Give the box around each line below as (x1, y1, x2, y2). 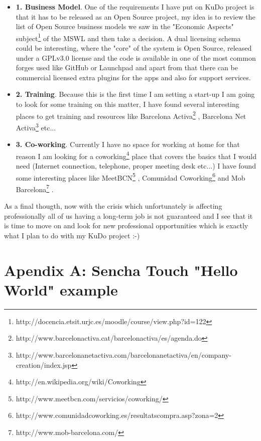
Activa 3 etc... (16, 120, 56, 132)
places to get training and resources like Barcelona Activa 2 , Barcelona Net (16, 109, 246, 121)
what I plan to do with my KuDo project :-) (4, 230, 140, 240)
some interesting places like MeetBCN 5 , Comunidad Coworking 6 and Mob (16, 171, 245, 183)
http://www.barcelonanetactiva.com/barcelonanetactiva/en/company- (16, 349, 231, 360)
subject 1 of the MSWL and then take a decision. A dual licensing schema (16, 31, 241, 43)
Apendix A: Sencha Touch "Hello (4, 259, 238, 280)
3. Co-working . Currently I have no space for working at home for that (16, 139, 240, 150)
